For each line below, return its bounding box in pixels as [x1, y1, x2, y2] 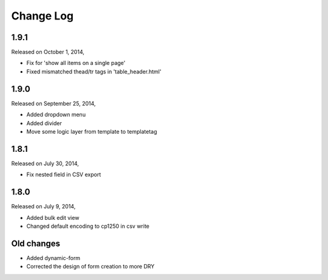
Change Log [11, 9, 74, 22]
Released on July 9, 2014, [11, 203, 76, 210]
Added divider [26, 119, 62, 127]
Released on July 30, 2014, [11, 160, 79, 167]
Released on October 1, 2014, [11, 49, 85, 56]
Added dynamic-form [26, 254, 81, 261]
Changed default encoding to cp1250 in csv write [26, 222, 150, 230]
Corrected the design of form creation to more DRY [26, 263, 155, 270]
